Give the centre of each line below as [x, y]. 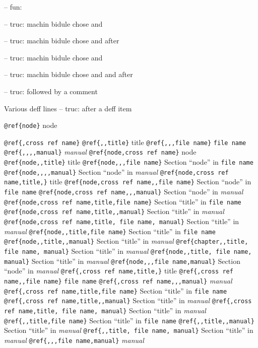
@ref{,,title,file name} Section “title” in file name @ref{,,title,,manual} [129, 320]
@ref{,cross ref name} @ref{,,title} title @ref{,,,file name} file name [125, 142]
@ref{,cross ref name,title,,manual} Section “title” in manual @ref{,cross [128, 300]
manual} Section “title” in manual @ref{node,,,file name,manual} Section [122, 261]
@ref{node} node [31, 125]
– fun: [13, 7]
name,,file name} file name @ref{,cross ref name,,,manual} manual [118, 281]
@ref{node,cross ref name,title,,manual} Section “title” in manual [114, 211]
